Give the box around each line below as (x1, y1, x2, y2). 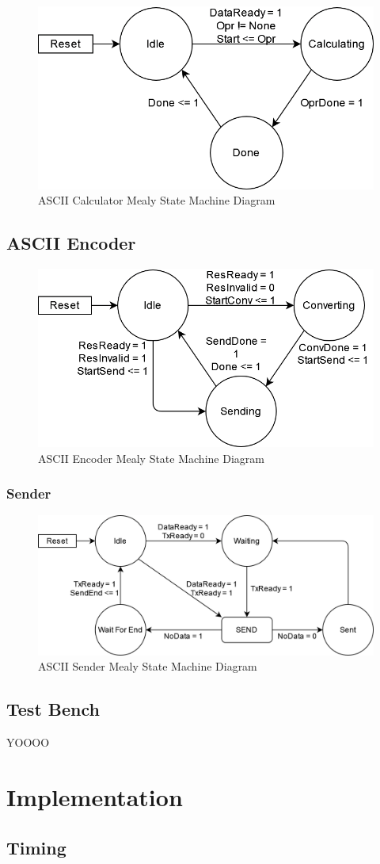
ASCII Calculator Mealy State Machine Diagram (38, 192, 275, 208)
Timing (6, 835, 66, 859)
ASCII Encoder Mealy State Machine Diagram (38, 449, 264, 466)
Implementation (6, 781, 183, 812)
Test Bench (6, 697, 100, 721)
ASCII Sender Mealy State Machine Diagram (38, 658, 257, 675)
